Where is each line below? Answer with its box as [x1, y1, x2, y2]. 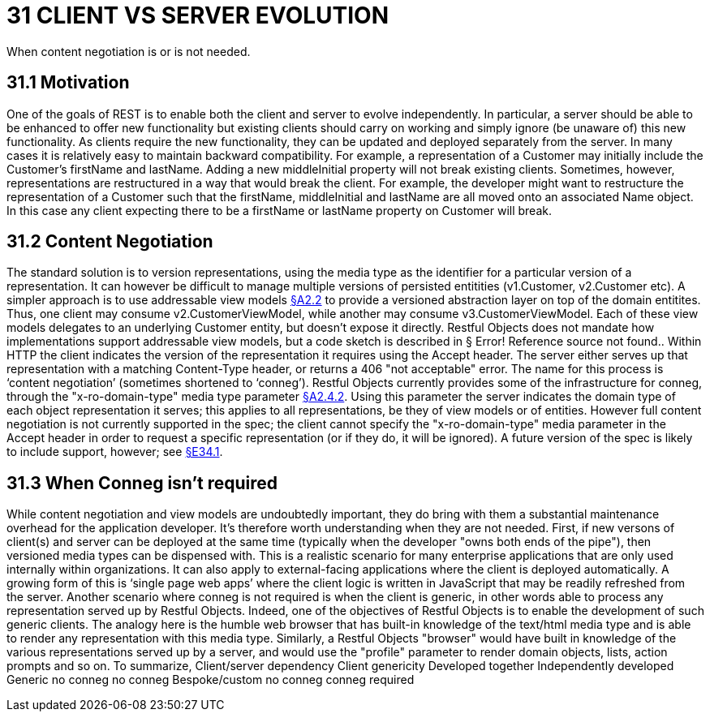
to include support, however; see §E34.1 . [6, 445, 223, 459]
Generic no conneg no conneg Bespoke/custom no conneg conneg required [6, 673, 415, 687]
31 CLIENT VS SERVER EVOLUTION [6, 2, 389, 29]
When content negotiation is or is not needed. [6, 44, 251, 58]
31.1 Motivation [6, 72, 130, 93]
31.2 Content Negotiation [6, 231, 213, 252]
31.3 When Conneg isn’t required [6, 472, 278, 493]
